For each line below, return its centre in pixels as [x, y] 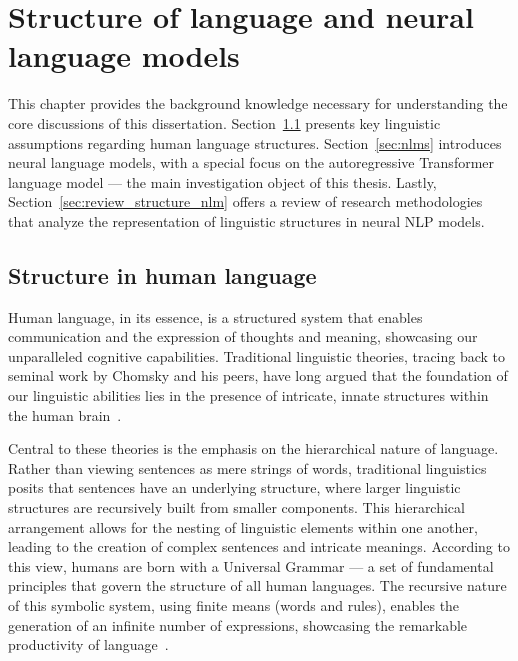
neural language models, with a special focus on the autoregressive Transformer [251, 162]
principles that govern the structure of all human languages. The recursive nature [257, 585]
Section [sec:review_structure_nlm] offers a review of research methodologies [245, 201]
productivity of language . [88, 644]
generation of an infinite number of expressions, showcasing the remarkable [238, 624]
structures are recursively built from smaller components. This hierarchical [236, 507]
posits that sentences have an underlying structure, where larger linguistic [234, 487]
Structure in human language [162, 274]
